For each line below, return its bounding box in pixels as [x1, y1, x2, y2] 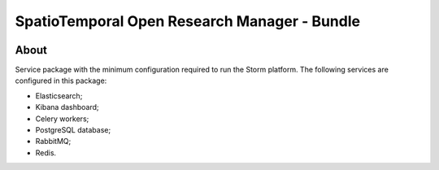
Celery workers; [35, 114, 89, 124]
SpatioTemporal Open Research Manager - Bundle [15, 12, 361, 30]
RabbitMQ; [35, 137, 72, 146]
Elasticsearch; [35, 90, 83, 101]
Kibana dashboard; [35, 102, 99, 112]
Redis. [35, 147, 57, 158]
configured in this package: [15, 76, 107, 85]
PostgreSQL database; [35, 125, 111, 135]
